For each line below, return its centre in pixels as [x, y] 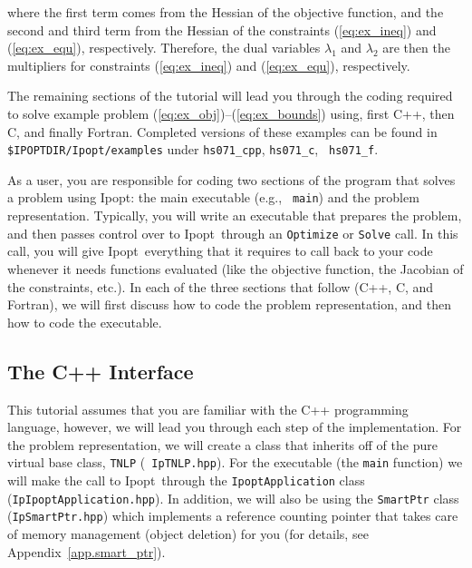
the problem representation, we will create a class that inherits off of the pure [222, 444]
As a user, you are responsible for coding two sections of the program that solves [231, 179]
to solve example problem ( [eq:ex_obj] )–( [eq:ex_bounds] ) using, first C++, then [231, 113]
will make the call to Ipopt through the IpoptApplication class [186, 480]
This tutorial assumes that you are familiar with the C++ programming [208, 409]
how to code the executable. [85, 322]
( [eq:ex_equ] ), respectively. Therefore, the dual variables [164, 48]
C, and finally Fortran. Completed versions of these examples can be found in [222, 131]
